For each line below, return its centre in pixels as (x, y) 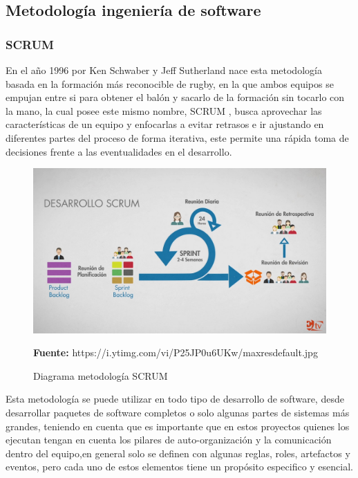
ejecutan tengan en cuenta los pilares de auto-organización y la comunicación (169, 440)
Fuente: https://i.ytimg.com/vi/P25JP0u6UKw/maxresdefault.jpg (176, 352)
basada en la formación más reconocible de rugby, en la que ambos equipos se (170, 83)
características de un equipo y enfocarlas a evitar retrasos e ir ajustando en (165, 124)
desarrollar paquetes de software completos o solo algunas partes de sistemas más (178, 413)
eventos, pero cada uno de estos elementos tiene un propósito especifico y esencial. (179, 467)
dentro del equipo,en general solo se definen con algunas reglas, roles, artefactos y (178, 453)
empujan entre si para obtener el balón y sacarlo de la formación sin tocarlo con (175, 97)
